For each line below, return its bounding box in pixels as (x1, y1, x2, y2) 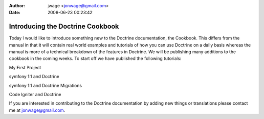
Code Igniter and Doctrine (9, 92, 62, 98)
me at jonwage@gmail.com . (9, 107, 66, 113)
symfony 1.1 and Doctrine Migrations (9, 82, 82, 88)
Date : (9, 10, 21, 16)
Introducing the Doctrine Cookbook (9, 22, 119, 31)
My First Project (9, 64, 41, 70)
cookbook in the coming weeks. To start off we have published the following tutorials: (9, 56, 182, 61)
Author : (9, 3, 25, 8)
